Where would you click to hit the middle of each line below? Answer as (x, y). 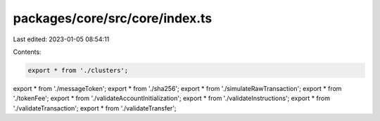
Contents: (27, 52)
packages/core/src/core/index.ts (113, 18)
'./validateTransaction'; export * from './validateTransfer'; (95, 108)
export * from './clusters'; (78, 70)
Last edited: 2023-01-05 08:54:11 (61, 39)
